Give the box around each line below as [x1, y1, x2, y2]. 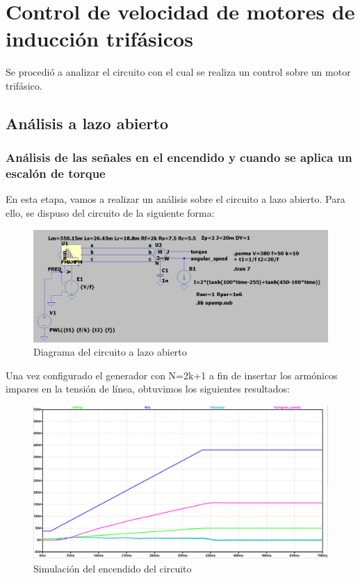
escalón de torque [6, 165, 106, 182]
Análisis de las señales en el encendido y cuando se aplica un [6, 149, 352, 166]
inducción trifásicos [6, 24, 193, 53]
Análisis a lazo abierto [6, 112, 169, 133]
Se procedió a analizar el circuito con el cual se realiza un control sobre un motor [6, 65, 351, 79]
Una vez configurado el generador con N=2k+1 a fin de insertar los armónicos [6, 368, 338, 382]
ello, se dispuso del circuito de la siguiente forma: [6, 206, 215, 220]
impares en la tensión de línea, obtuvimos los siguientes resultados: [6, 381, 291, 396]
